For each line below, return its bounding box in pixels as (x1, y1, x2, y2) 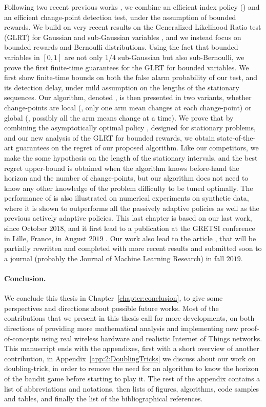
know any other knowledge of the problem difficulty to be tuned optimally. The (4, 182, 253, 193)
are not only (64, 51, 103, 62)
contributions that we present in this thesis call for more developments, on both (4, 313, 255, 323)
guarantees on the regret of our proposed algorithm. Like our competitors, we (15, 142, 259, 153)
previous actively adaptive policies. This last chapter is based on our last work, (4, 212, 252, 223)
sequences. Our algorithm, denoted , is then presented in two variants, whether (4, 92, 252, 103)
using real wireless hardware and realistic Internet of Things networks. (41, 333, 262, 343)
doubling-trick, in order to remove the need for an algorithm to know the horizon (4, 363, 259, 374)
